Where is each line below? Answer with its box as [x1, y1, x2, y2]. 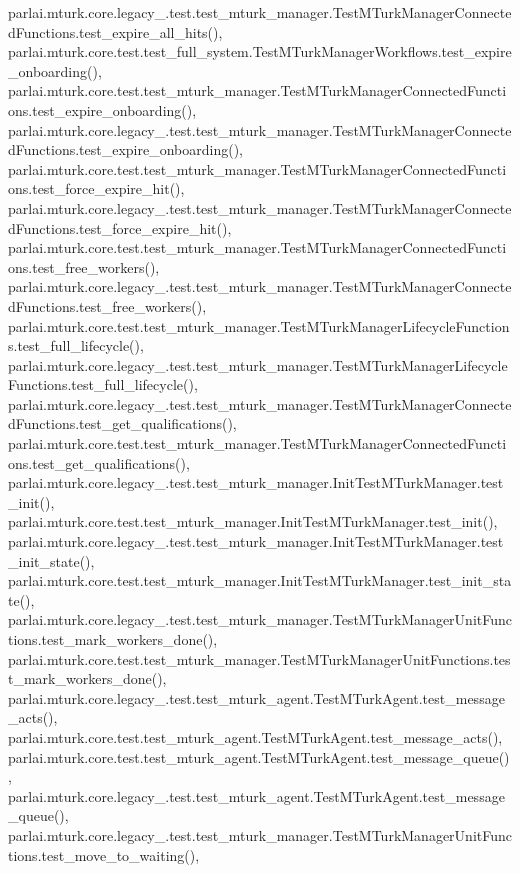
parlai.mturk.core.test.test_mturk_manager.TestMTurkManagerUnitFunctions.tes [8, 648, 511, 669]
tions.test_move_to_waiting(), [8, 844, 200, 865]
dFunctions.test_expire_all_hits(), [8, 21, 223, 42]
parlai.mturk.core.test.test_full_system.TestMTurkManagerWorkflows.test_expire [8, 41, 512, 62]
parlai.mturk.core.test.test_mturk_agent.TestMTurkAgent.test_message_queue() [8, 746, 510, 767]
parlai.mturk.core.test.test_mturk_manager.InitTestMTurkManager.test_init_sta [8, 570, 512, 591]
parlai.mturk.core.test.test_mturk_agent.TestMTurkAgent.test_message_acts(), [8, 726, 503, 747]
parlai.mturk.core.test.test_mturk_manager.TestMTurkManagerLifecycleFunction [8, 315, 510, 336]
